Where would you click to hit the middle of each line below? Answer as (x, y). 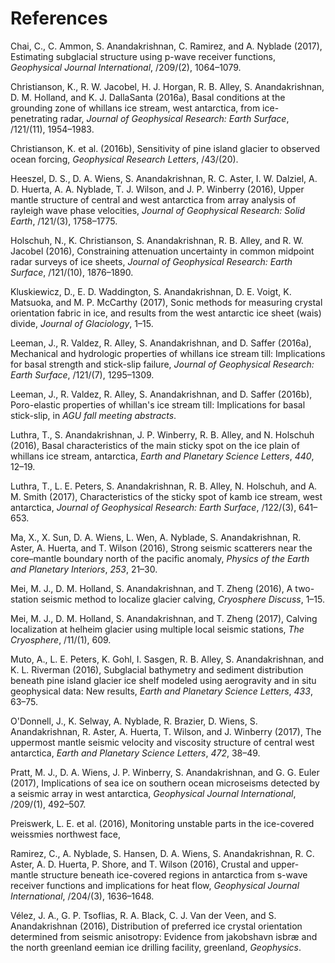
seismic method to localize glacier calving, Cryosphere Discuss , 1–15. (183, 599)
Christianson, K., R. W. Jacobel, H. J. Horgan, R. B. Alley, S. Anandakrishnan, (167, 86)
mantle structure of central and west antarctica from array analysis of (153, 199)
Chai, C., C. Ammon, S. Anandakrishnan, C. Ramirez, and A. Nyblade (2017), (166, 46)
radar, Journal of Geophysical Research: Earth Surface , (174, 118)
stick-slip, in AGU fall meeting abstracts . (93, 415)
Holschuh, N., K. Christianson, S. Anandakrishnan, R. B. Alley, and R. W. (157, 240)
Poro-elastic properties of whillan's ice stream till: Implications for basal (158, 404)
